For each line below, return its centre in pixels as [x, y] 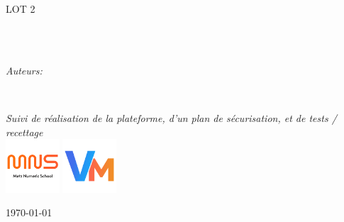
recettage [24, 132]
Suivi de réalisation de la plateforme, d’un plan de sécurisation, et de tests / [171, 117]
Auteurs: [24, 70]
